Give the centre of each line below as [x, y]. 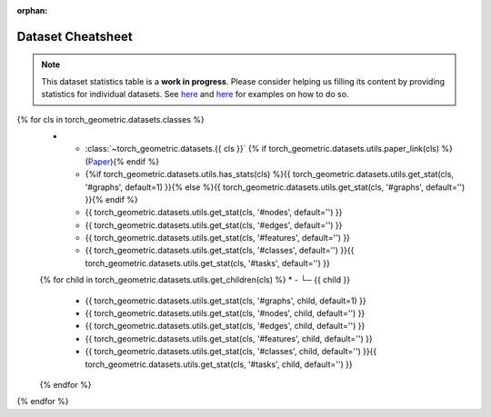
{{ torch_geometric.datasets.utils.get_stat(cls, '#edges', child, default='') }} [225, 326]
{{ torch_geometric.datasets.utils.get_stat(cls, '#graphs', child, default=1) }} [226, 301]
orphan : [32, 10]
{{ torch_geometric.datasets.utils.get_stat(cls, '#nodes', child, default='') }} [225, 313]
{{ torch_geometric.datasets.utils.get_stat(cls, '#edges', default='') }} [214, 225]
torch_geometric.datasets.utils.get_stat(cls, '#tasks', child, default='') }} [219, 364]
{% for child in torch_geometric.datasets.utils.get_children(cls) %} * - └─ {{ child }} [195, 280]
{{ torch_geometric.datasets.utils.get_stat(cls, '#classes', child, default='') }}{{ [231, 352]
